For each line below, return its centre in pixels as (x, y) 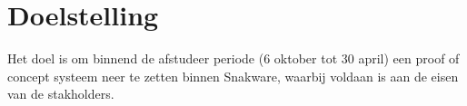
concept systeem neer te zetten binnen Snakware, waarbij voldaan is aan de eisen (233, 76)
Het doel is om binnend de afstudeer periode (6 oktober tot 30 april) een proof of (233, 58)
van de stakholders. (61, 94)
